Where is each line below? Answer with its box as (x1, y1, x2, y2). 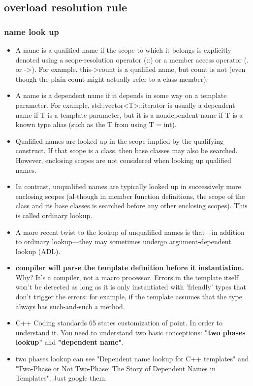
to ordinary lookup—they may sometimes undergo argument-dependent (15, 236, 231, 247)
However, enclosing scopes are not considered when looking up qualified (15, 155, 231, 165)
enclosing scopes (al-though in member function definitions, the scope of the (15, 191, 245, 201)
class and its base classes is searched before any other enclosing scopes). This (15, 200, 248, 211)
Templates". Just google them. (15, 373, 107, 383)
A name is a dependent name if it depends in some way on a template (15, 90, 227, 100)
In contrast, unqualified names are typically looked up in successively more (15, 181, 241, 192)
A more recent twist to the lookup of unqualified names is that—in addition (15, 226, 245, 237)
